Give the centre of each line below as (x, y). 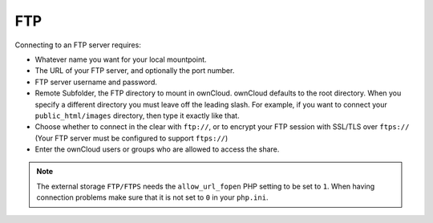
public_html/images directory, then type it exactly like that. (137, 116)
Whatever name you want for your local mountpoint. (121, 59)
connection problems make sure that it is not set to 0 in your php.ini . (152, 197)
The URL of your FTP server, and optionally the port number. (135, 71)
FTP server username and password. (96, 82)
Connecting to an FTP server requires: (78, 45)
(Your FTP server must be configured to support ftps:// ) (132, 138)
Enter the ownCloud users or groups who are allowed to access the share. (157, 149)
